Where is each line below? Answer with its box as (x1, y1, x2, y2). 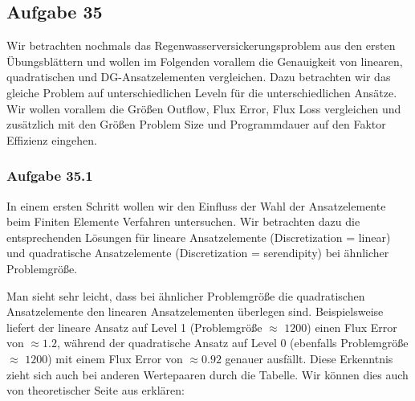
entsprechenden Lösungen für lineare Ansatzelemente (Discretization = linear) (6, 228, 391, 245)
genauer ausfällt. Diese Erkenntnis (225, 350, 393, 366)
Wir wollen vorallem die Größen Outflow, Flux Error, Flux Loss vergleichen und (6, 100, 401, 117)
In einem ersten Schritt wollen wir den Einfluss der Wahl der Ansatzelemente (6, 197, 386, 214)
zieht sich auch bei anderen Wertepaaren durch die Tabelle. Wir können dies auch (6, 366, 409, 383)
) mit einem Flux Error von (47, 350, 183, 366)
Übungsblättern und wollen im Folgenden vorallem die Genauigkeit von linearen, (6, 52, 403, 69)
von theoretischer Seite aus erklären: (6, 382, 185, 399)
